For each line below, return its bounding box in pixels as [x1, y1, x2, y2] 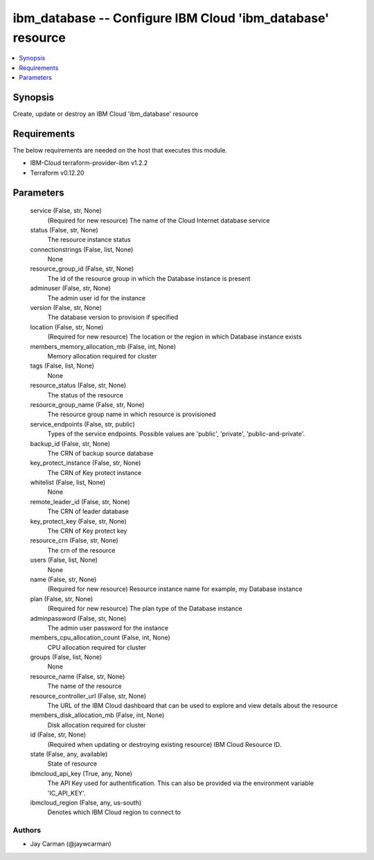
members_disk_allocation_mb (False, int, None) [30, 711, 165, 719]
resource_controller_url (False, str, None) [30, 691, 147, 700]
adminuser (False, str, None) [30, 284, 111, 293]
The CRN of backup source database [47, 449, 154, 457]
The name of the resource [47, 682, 122, 690]
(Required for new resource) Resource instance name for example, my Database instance [47, 585, 303, 593]
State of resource [47, 759, 98, 768]
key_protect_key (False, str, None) [30, 517, 127, 525]
